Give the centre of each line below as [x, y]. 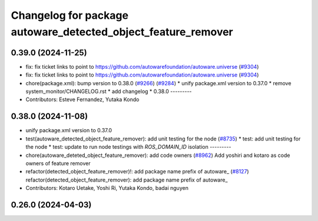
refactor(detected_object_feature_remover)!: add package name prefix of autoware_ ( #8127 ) [138, 172]
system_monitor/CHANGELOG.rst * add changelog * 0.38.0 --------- [109, 92]
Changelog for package [70, 15]
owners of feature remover [58, 163]
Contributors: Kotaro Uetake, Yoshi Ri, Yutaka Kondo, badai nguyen [107, 188]
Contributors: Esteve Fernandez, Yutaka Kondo [82, 99]
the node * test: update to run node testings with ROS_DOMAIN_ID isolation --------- [128, 147]
